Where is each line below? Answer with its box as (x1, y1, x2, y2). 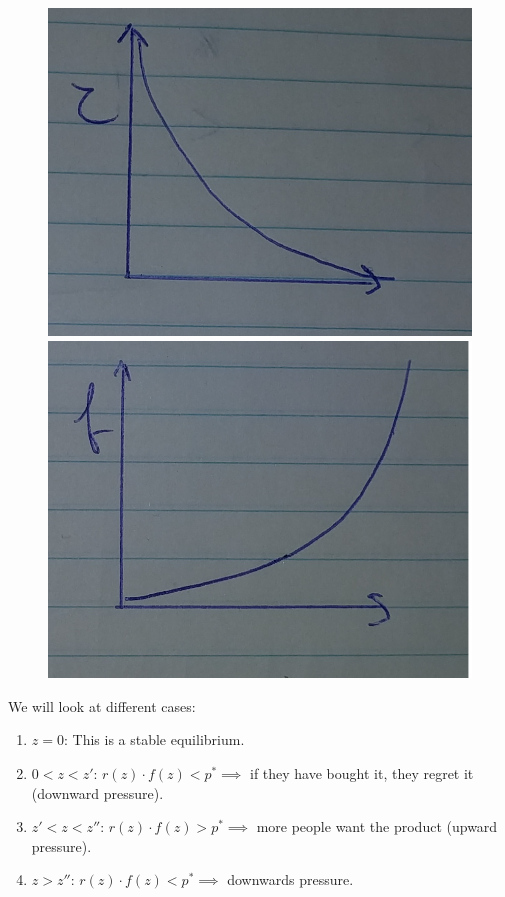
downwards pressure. (227, 869, 354, 890)
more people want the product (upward (256, 816, 498, 837)
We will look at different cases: (8, 695, 196, 716)
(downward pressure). (31, 782, 164, 803)
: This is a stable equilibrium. (63, 729, 245, 750)
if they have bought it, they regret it (249, 763, 474, 783)
